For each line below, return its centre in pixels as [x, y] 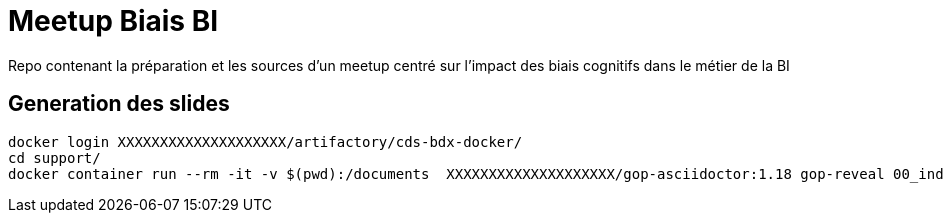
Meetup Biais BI [113, 21]
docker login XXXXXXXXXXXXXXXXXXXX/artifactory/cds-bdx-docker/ [265, 141]
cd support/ [54, 157]
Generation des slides [119, 104]
